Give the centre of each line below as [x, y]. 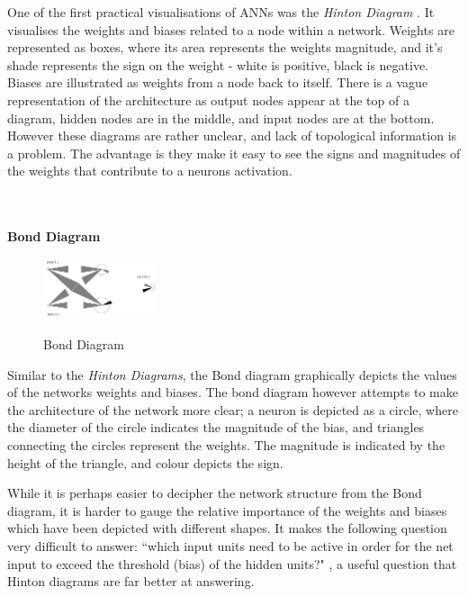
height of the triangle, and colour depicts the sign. [145, 462]
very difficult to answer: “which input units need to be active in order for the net [230, 545]
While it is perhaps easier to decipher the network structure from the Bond [215, 493]
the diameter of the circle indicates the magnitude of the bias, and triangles [216, 427]
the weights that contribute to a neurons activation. [150, 171]
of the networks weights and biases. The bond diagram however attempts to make [233, 392]
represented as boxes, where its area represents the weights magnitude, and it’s [225, 47]
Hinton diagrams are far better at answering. [131, 581]
